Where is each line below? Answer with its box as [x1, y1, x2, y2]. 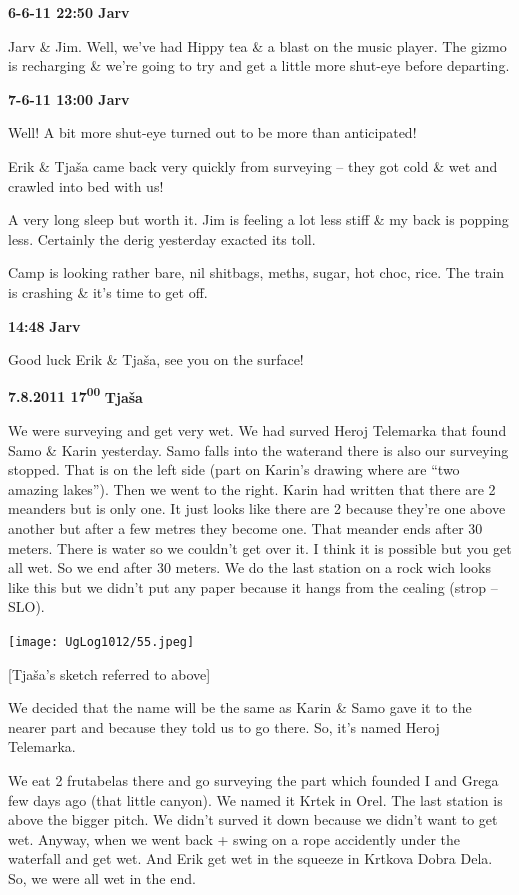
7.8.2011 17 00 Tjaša [8, 383, 143, 407]
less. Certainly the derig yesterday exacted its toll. [8, 228, 316, 249]
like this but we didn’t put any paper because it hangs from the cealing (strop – [8, 576, 498, 597]
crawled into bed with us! [8, 175, 164, 196]
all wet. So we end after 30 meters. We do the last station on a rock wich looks [8, 557, 491, 578]
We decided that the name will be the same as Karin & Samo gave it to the [8, 697, 472, 718]
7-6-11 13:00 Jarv [8, 88, 130, 109]
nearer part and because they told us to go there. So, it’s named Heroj [8, 716, 440, 737]
